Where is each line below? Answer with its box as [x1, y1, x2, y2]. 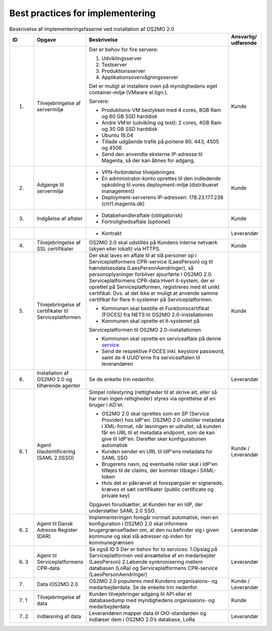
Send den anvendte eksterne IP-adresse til [101, 150, 203, 157]
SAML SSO [101, 454, 128, 461]
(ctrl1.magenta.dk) [101, 200, 145, 207]
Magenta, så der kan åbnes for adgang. [101, 157, 195, 164]
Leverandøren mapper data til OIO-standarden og [89, 609, 207, 616]
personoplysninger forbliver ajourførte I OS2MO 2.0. [89, 270, 213, 277]
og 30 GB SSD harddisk [101, 125, 158, 132]
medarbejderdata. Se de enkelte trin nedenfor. [89, 584, 198, 591]
